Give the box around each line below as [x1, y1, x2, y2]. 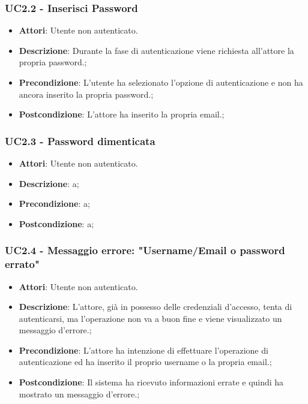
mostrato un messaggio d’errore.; [19, 387, 140, 400]
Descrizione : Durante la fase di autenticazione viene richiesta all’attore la [19, 44, 294, 56]
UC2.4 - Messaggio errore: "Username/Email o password [5, 243, 285, 258]
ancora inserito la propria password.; [19, 88, 154, 100]
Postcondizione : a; [19, 217, 94, 230]
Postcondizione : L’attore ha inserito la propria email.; [19, 108, 225, 120]
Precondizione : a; [19, 197, 90, 210]
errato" [5, 257, 40, 272]
